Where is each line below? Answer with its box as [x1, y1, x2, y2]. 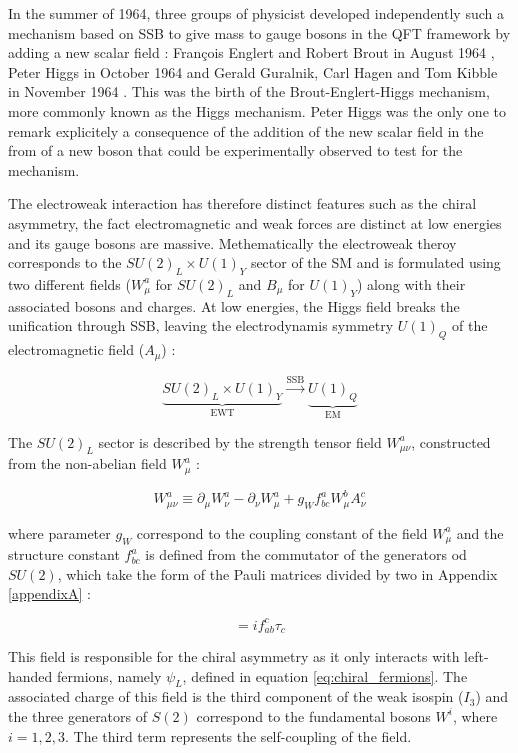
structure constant [8, 544, 120, 565]
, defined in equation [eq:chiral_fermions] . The [182, 665, 468, 686]
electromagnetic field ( [8, 339, 145, 360]
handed [8, 665, 53, 686]
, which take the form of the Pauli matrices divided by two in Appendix [57, 563, 498, 584]
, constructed [411, 431, 491, 452]
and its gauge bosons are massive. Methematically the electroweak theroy [8, 232, 457, 253]
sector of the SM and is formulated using [250, 252, 501, 273]
